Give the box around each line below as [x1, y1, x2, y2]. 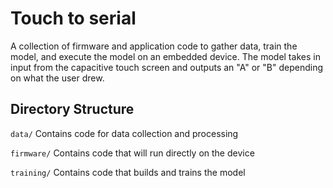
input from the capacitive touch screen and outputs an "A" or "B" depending [10, 61, 324, 73]
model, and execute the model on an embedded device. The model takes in [10, 50, 321, 62]
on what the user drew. [10, 72, 105, 84]
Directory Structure [10, 101, 135, 118]
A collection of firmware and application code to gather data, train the [10, 40, 298, 52]
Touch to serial [10, 7, 137, 30]
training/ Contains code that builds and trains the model [10, 166, 246, 178]
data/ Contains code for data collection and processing [10, 127, 239, 139]
